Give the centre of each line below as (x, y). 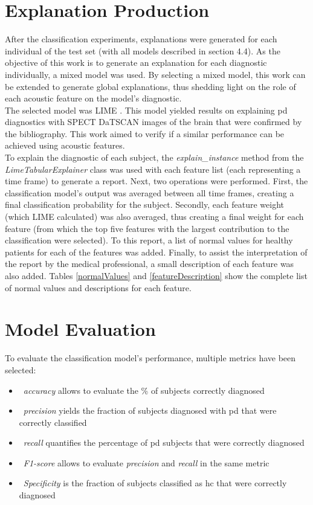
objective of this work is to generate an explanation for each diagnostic (136, 63)
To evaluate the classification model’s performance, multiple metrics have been (150, 358)
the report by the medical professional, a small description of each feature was (150, 264)
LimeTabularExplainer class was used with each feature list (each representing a (153, 169)
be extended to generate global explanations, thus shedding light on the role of (150, 86)
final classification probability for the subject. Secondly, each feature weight (144, 204)
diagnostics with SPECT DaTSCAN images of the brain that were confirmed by (153, 122)
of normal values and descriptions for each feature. (98, 287)
